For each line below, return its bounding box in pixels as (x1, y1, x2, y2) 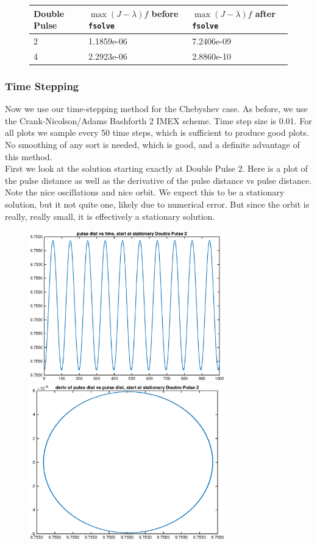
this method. (5, 150, 52, 163)
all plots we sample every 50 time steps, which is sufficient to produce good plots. (5, 126, 309, 139)
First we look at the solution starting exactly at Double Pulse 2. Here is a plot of (5, 162, 308, 175)
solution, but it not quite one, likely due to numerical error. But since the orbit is (5, 197, 310, 210)
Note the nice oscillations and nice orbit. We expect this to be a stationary (5, 186, 285, 199)
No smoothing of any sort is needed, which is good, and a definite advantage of (5, 138, 300, 150)
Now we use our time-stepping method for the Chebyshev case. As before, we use (5, 102, 308, 115)
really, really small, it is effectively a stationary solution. (5, 209, 215, 222)
